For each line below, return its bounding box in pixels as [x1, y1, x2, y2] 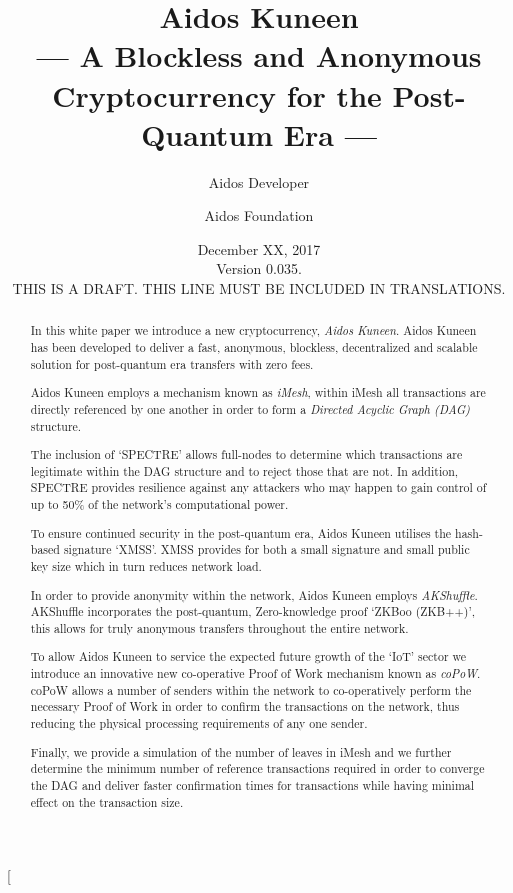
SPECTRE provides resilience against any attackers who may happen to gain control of [30, 479, 487, 496]
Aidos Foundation [204, 205, 314, 226]
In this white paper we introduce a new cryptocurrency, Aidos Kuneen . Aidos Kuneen [30, 322, 477, 339]
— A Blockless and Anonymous [36, 35, 482, 76]
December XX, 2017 [197, 238, 321, 259]
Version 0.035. [216, 258, 302, 279]
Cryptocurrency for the [52, 74, 382, 115]
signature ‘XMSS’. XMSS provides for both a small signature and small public [63, 541, 470, 558]
